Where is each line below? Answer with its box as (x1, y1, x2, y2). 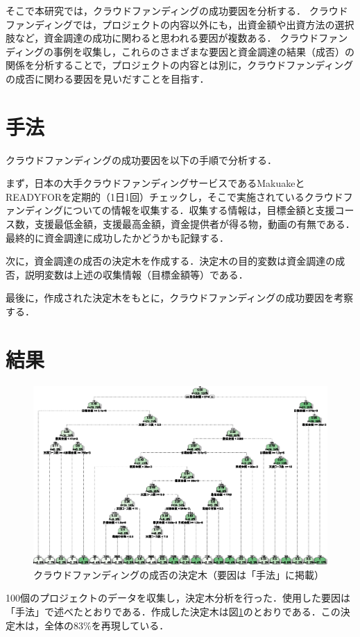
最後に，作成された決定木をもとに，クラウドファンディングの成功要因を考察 (6, 290, 354, 305)
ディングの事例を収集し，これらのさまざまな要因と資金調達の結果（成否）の (6, 44, 355, 58)
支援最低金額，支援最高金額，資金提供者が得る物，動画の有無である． (34, 217, 355, 231)
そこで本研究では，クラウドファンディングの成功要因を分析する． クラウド (6, 3, 348, 17)
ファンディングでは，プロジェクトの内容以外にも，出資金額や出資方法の (6, 17, 335, 31)
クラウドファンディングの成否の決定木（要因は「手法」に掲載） (33, 567, 325, 581)
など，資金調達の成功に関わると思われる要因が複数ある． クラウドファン (15, 31, 348, 45)
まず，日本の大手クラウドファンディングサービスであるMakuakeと (6, 176, 305, 190)
